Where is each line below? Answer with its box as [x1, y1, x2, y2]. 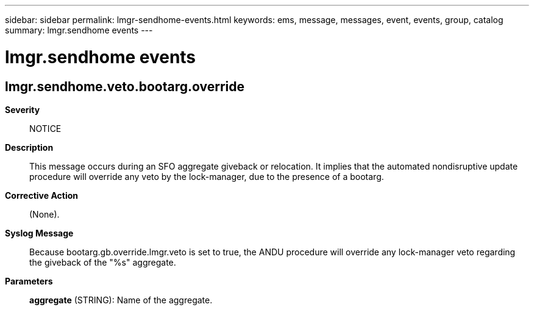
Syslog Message [5, 227, 74, 238]
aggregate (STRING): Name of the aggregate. [29, 294, 213, 305]
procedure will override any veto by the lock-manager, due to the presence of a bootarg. [29, 171, 384, 182]
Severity [5, 104, 40, 115]
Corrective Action [5, 190, 78, 201]
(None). [29, 208, 60, 219]
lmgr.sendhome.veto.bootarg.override [5, 78, 245, 94]
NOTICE [29, 123, 62, 134]
